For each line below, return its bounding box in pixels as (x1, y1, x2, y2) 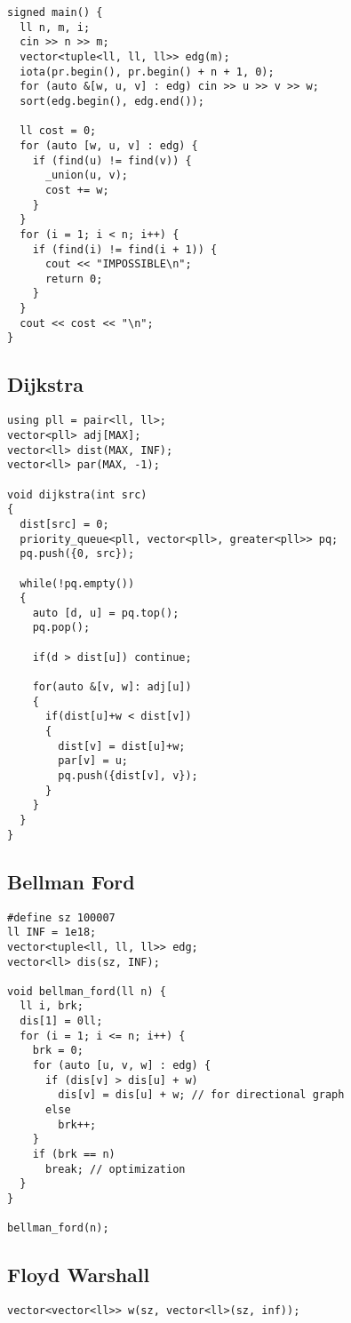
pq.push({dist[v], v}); (58, 769, 198, 783)
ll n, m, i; (20, 20, 91, 34)
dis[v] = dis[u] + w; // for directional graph (58, 1088, 345, 1102)
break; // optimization (44, 1162, 186, 1176)
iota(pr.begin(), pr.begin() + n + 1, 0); (20, 65, 275, 78)
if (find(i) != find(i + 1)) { (32, 243, 218, 256)
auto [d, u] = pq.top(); (32, 606, 179, 619)
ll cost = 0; (20, 124, 97, 138)
